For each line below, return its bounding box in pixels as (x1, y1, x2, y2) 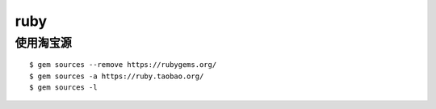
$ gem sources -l (29, 82, 98, 92)
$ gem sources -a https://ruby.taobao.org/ (29, 71, 204, 81)
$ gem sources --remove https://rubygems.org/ (29, 61, 217, 69)
